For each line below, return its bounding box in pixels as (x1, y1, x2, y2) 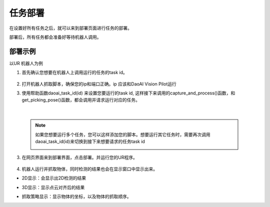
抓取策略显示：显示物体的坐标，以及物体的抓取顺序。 (21, 193, 131, 199)
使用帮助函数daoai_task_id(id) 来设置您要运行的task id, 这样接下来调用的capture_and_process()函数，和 (21, 90, 235, 96)
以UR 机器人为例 (9, 60, 43, 66)
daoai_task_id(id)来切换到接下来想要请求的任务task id (35, 138, 145, 144)
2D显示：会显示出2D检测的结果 (21, 175, 86, 181)
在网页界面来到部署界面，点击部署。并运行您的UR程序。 (21, 154, 137, 160)
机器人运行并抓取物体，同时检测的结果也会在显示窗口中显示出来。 (21, 165, 157, 172)
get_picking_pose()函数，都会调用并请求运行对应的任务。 (21, 97, 140, 103)
